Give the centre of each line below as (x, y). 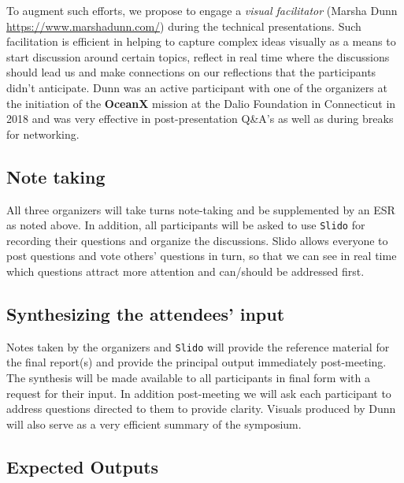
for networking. (43, 134)
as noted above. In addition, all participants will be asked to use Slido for (186, 225)
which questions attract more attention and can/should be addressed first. (185, 271)
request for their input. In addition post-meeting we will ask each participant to (199, 393)
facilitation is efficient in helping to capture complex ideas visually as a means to (201, 41)
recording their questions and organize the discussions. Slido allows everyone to (197, 240)
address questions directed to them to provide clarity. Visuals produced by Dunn (201, 409)
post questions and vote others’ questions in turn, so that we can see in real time (202, 256)
